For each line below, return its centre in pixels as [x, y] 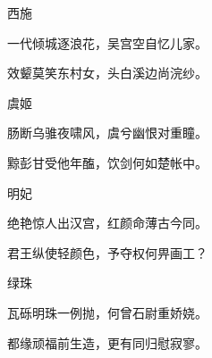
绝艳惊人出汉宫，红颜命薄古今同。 [107, 223]
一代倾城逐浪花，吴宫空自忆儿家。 [107, 42]
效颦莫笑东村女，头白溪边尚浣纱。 [107, 73]
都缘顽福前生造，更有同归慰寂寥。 [107, 342]
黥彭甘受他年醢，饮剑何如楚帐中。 [107, 162]
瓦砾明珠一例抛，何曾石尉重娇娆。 [107, 312]
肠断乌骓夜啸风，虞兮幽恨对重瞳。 [107, 133]
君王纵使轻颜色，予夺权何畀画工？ [107, 252]
